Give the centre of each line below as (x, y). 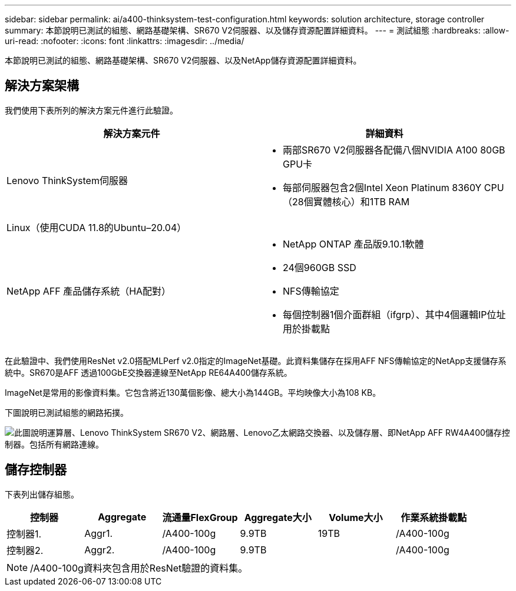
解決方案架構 (42, 86)
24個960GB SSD (320, 267)
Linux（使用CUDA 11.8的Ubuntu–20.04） (97, 227)
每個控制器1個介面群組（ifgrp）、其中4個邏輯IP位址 (394, 314)
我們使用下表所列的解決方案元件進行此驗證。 (91, 110)
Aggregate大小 (278, 517)
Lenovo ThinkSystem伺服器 (67, 180)
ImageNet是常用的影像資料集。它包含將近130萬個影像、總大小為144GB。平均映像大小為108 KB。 (193, 392)
